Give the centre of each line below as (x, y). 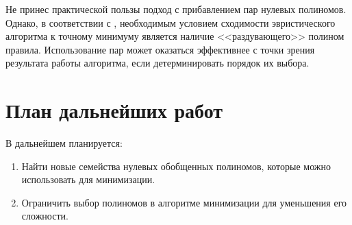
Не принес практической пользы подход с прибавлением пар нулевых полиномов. (176, 9)
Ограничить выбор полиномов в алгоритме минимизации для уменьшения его (184, 202)
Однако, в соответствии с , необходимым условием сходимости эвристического (171, 22)
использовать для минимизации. (88, 179)
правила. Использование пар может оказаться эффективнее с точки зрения (160, 49)
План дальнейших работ (114, 110)
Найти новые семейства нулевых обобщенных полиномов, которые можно (176, 166)
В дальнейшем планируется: (64, 143)
